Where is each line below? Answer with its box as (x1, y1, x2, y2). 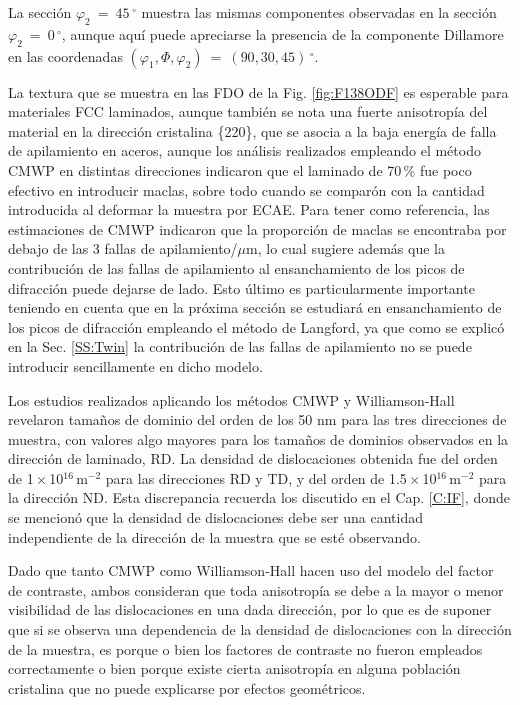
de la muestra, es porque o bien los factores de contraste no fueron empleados (8, 638, 483, 659)
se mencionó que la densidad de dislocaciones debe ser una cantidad (8, 507, 423, 528)
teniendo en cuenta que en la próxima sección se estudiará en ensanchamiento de (8, 297, 502, 318)
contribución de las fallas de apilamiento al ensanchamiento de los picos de (8, 257, 465, 278)
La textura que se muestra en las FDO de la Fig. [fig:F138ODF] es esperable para (8, 81, 509, 102)
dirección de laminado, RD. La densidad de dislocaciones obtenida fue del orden (8, 448, 498, 469)
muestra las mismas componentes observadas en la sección (141, 2, 497, 22)
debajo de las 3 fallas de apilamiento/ (8, 238, 238, 259)
